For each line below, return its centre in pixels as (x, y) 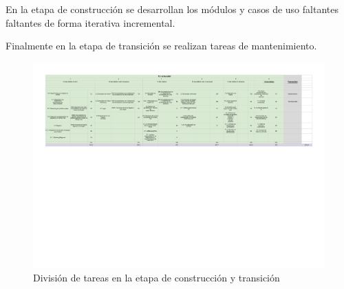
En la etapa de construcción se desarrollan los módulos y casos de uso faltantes (172, 9)
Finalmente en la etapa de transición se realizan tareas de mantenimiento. (161, 46)
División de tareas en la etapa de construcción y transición (157, 278)
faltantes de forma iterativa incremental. (90, 22)
